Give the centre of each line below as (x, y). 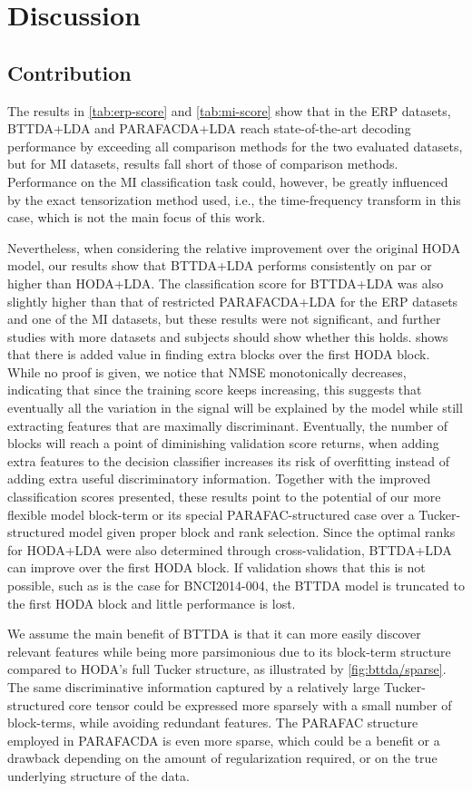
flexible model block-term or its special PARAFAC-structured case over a (211, 514)
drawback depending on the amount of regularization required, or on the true (222, 758)
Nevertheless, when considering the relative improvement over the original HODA (234, 247)
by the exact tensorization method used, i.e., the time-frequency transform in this (234, 199)
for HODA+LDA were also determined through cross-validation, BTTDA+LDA (230, 549)
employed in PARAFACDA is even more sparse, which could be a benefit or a (224, 740)
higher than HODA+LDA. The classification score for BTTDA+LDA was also (226, 283)
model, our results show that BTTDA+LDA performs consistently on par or (220, 265)
